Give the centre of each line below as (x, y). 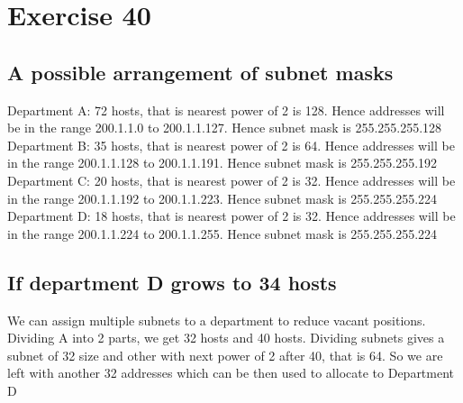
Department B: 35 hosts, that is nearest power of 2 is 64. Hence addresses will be (231, 145)
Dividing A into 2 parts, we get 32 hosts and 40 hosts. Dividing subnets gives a (226, 338)
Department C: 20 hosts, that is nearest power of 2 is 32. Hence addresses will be (231, 180)
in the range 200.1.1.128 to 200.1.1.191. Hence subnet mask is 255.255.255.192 (222, 163)
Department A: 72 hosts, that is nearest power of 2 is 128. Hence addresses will (226, 110)
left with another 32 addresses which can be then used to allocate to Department (231, 373)
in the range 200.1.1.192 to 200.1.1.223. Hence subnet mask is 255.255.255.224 (222, 198)
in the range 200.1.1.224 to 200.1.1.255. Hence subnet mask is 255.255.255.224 (222, 233)
